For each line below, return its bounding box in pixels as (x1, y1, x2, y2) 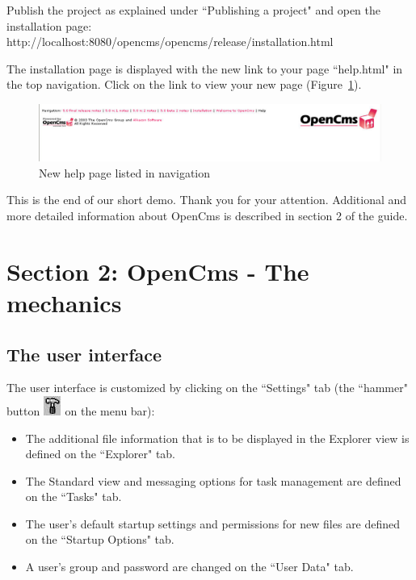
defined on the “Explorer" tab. (25, 445, 176, 462)
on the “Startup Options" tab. (25, 531, 174, 548)
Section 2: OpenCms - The (6, 254, 309, 287)
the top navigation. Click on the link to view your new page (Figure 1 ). (6, 76, 362, 93)
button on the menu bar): (6, 402, 155, 419)
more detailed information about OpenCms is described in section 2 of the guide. (6, 207, 408, 223)
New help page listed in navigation (39, 164, 211, 181)
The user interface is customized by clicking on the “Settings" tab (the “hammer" (6, 379, 408, 396)
